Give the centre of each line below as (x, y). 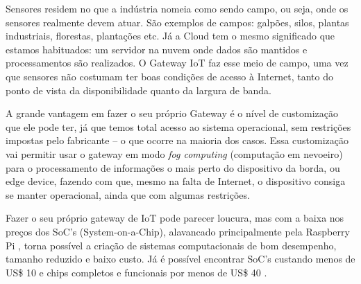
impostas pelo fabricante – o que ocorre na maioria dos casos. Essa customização (177, 140)
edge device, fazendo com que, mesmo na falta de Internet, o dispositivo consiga (176, 181)
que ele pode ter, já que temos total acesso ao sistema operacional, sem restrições (178, 126)
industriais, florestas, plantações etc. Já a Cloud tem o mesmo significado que (170, 36)
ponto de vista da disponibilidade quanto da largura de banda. (138, 90)
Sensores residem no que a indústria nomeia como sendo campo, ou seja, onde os (177, 8)
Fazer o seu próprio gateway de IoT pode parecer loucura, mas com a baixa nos (175, 218)
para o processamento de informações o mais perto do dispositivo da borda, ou (173, 167)
